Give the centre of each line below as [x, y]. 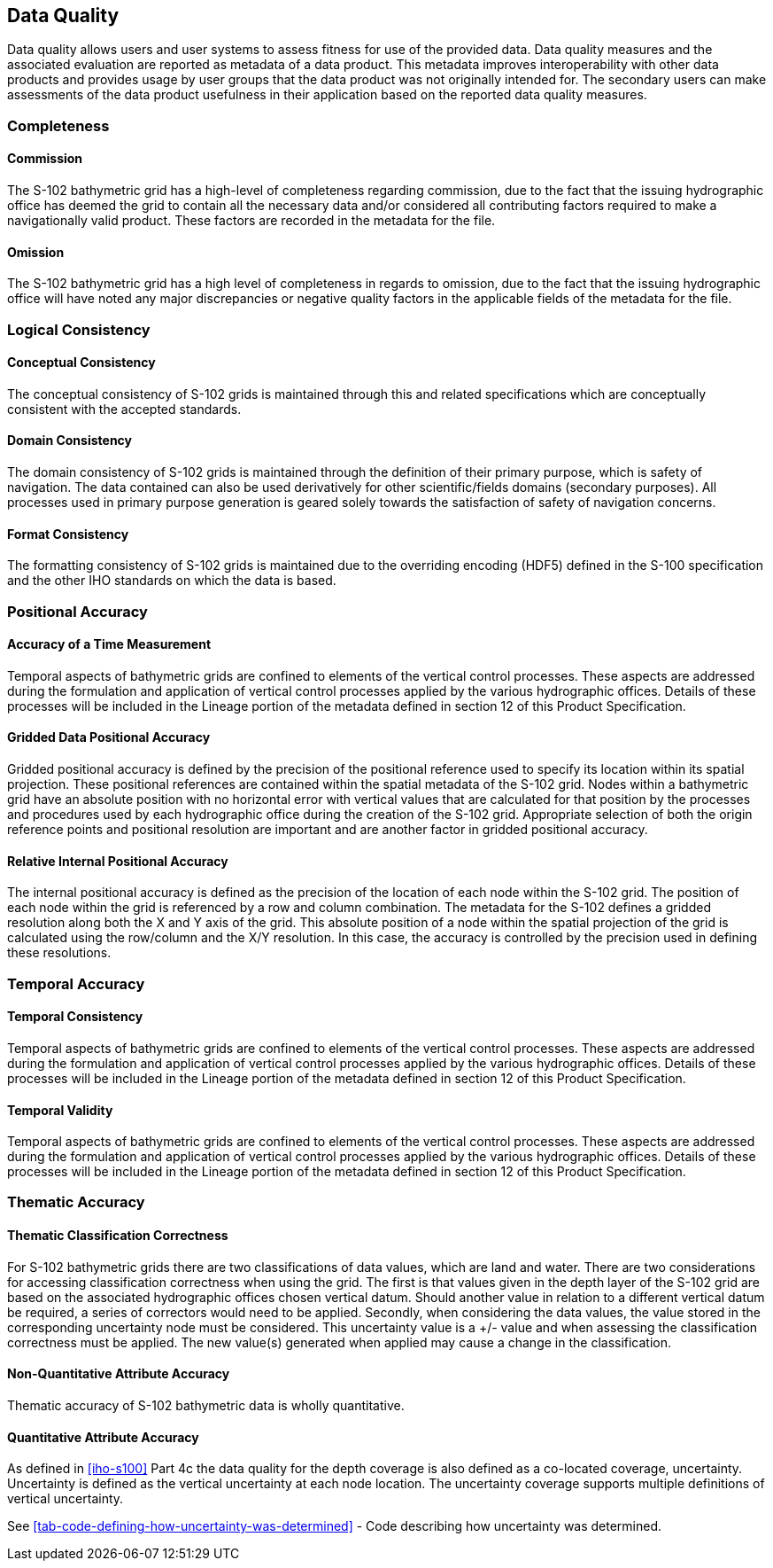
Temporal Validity [60, 1110]
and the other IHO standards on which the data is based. [172, 581]
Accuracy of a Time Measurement [109, 644]
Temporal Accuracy [76, 983]
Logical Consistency [79, 329]
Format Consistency [68, 534]
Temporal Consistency [75, 1017]
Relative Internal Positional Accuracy [118, 861]
